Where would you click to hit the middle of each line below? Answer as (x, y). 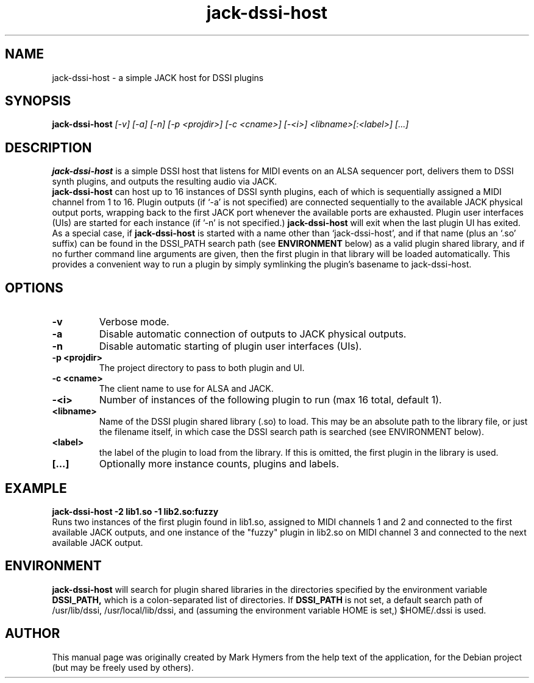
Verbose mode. (134, 322)
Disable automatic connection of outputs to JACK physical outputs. (253, 334)
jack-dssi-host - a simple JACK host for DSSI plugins (158, 77)
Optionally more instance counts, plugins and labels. (219, 464)
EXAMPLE (36, 488)
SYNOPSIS (38, 101)
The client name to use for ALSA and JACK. (186, 389)
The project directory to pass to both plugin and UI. (202, 368)
